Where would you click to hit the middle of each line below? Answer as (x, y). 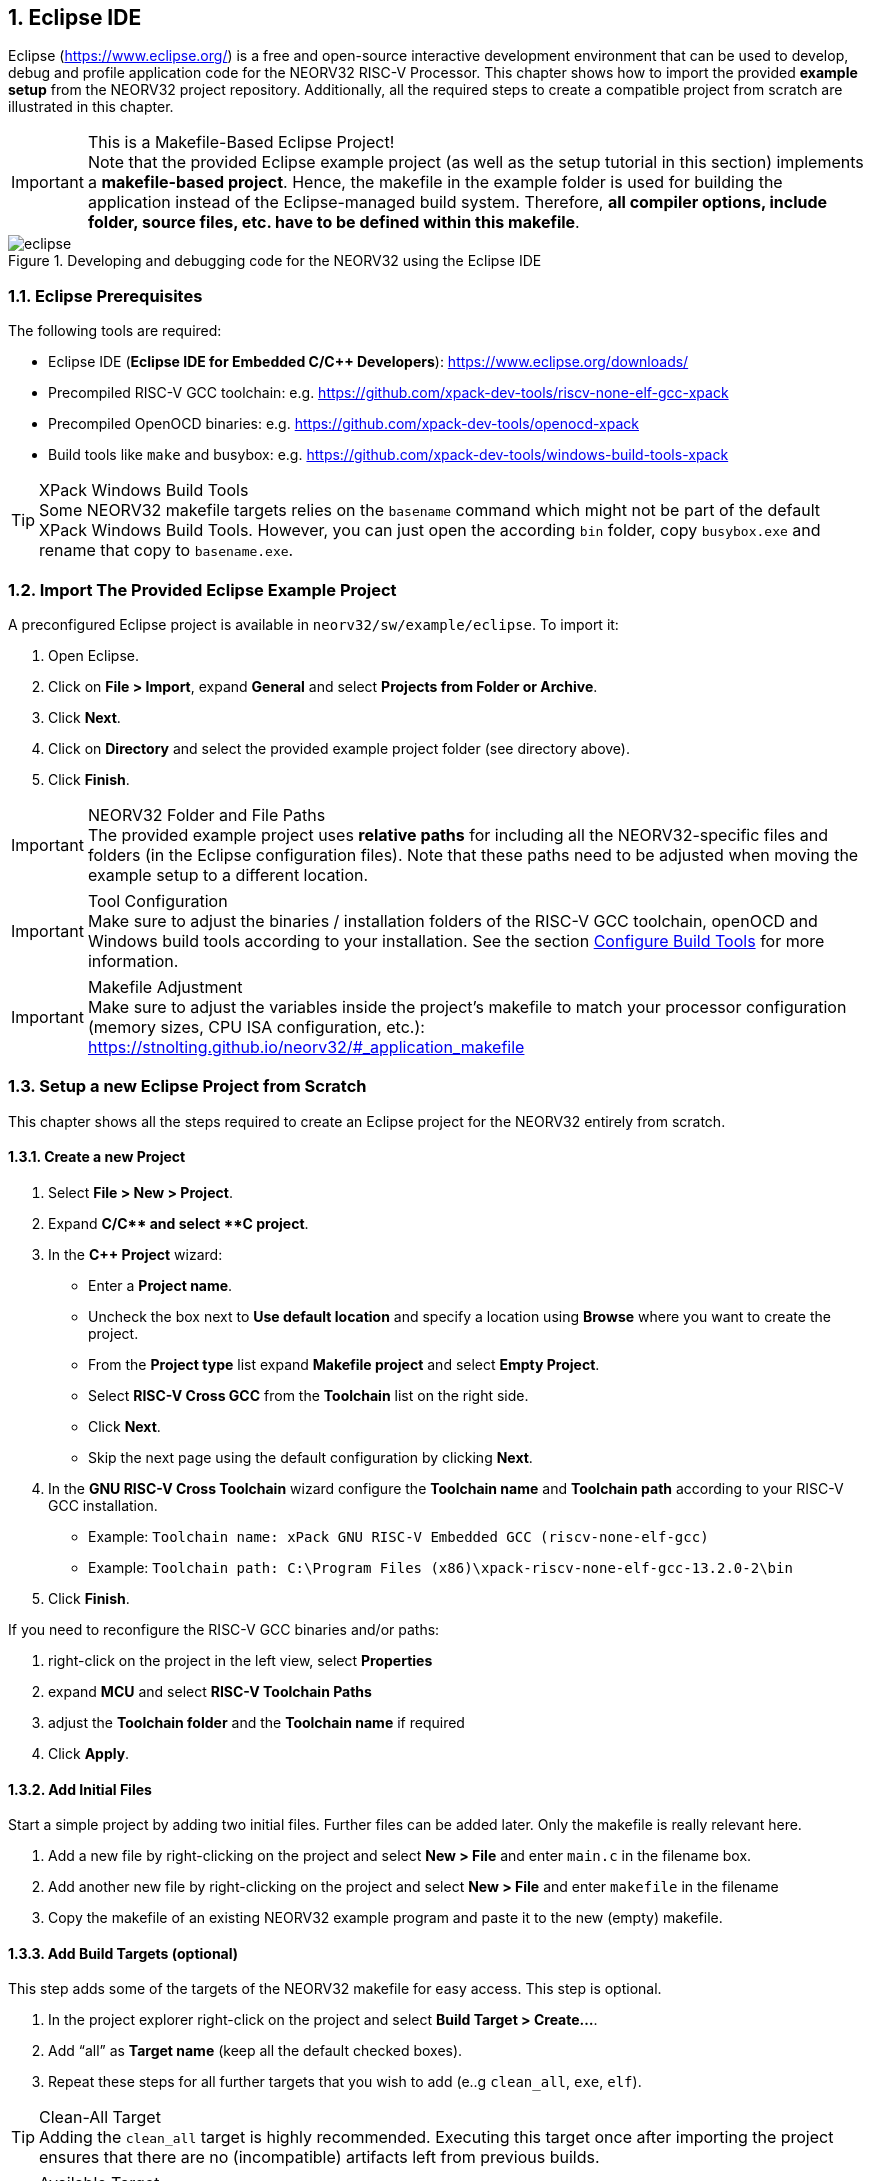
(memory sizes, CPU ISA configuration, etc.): (256, 1026)
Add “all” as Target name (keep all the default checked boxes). (255, 2051)
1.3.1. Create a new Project (97, 1157)
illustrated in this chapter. (91, 107)
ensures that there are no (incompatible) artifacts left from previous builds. (319, 2157)
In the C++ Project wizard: (135, 1254)
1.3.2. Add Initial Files (80, 1789)
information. (133, 960)
